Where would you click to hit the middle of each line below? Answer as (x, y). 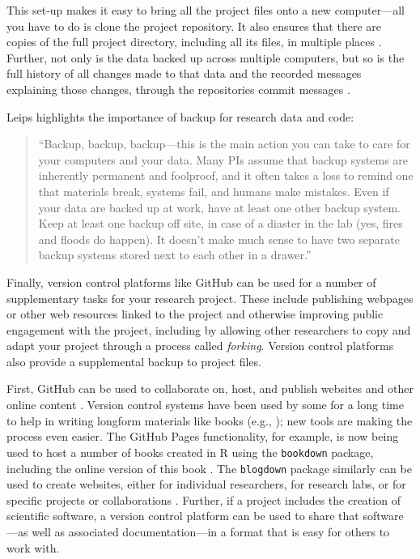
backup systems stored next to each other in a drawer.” (175, 255)
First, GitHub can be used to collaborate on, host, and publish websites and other (210, 388)
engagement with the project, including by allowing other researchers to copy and (209, 329)
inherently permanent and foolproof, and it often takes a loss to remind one (226, 175)
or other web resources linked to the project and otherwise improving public (195, 314)
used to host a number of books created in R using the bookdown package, (190, 452)
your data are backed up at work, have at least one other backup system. (219, 207)
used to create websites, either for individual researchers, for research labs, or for (206, 484)
